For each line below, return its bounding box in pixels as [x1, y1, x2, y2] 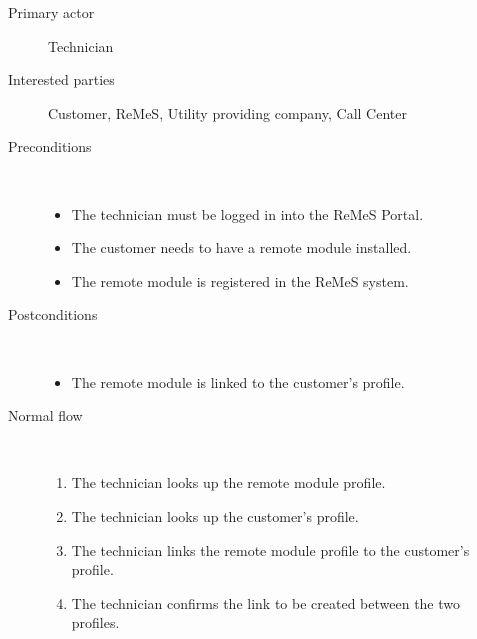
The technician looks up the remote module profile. [71, 472, 386, 493]
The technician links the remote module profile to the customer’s [71, 539, 470, 560]
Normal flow [8, 405, 83, 426]
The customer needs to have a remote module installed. [71, 237, 412, 258]
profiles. [71, 612, 120, 633]
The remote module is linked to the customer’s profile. [71, 371, 405, 392]
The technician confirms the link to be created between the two [71, 592, 461, 613]
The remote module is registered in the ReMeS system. [71, 270, 409, 291]
